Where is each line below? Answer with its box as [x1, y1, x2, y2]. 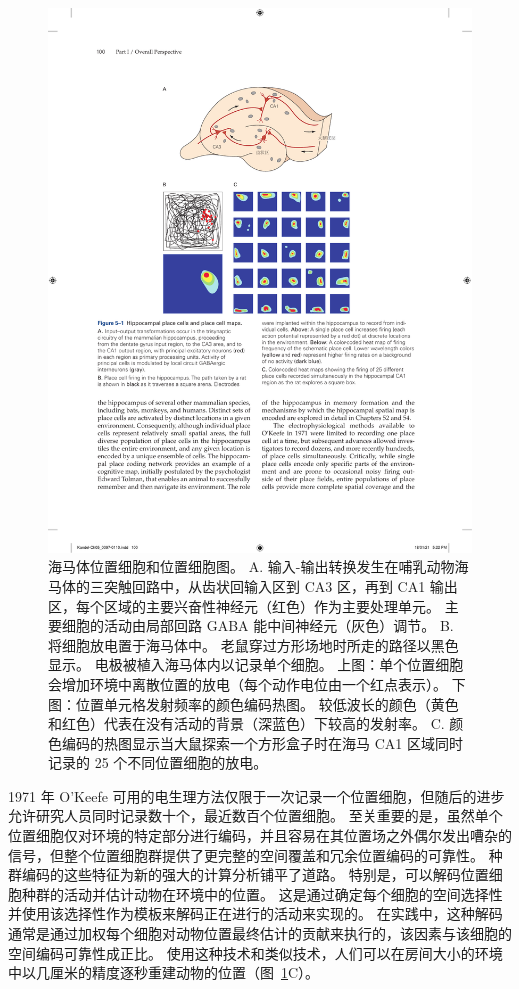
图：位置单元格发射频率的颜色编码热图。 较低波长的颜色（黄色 [48, 693, 459, 714]
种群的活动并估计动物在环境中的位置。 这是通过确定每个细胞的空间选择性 [21, 883, 503, 904]
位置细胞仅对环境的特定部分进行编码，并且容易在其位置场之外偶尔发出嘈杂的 [8, 825, 512, 846]
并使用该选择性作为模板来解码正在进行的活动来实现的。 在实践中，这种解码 [8, 903, 503, 924]
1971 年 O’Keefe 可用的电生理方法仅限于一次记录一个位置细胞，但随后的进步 [8, 785, 505, 806]
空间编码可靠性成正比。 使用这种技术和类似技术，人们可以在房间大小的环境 [8, 942, 503, 963]
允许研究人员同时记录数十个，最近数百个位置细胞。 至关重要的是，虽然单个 [8, 805, 503, 826]
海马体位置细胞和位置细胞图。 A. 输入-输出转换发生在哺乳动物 [48, 556, 455, 577]
